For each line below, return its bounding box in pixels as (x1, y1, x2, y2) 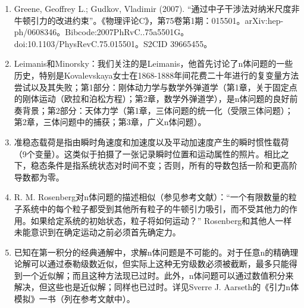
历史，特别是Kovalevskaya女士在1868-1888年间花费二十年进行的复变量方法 (14, 69, 299, 81)
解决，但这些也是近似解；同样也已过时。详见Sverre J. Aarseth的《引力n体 (14, 281, 299, 293)
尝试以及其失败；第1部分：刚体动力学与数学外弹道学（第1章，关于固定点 (14, 80, 297, 93)
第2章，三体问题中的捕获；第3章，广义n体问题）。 (14, 116, 206, 128)
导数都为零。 (14, 170, 64, 183)
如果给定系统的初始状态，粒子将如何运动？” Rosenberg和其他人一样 (30, 214, 292, 226)
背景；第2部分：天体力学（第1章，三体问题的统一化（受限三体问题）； (22, 104, 293, 116)
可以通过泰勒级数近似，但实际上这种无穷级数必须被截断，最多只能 (30, 257, 289, 270)
